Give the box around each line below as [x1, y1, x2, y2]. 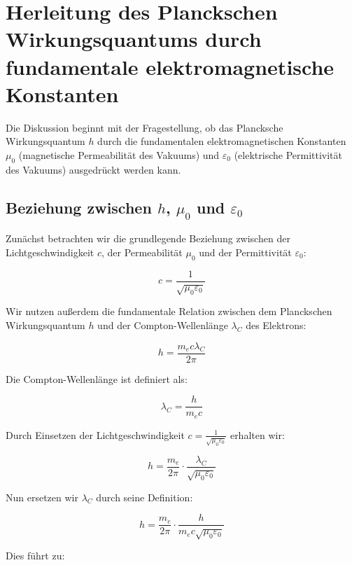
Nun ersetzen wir [6, 489, 78, 504]
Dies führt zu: [6, 548, 65, 563]
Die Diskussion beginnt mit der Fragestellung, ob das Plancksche [6, 120, 283, 134]
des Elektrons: [246, 318, 307, 333]
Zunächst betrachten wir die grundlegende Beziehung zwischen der [6, 231, 290, 246]
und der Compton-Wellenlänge [97, 318, 228, 333]
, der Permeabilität [101, 244, 183, 259]
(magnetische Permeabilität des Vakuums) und [18, 147, 220, 162]
